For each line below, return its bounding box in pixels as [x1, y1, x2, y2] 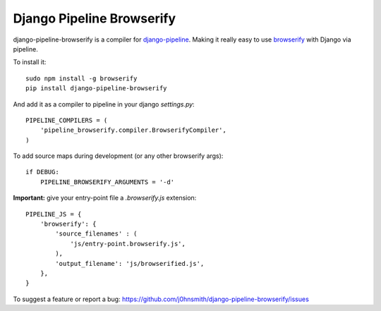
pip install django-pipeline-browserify [25, 85, 167, 92]
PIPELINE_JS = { [25, 210, 82, 218]
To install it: [13, 58, 47, 66]
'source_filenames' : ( [55, 230, 138, 238]
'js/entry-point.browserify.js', [70, 240, 186, 248]
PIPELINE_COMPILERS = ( [25, 116, 108, 124]
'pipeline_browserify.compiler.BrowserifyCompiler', [40, 126, 227, 134]
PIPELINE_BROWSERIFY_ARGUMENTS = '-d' [40, 178, 175, 186]
